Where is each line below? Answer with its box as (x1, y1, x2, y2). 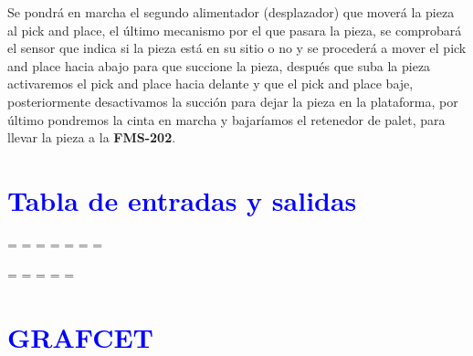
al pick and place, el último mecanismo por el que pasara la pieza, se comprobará (7, 20, 462, 39)
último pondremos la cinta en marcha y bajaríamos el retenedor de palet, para (7, 110, 446, 129)
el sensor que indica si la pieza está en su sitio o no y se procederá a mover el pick (7, 38, 467, 58)
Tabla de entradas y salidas (7, 181, 357, 218)
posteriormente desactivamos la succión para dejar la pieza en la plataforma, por (7, 91, 458, 110)
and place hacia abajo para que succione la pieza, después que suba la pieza (7, 56, 431, 75)
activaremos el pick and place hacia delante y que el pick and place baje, (7, 74, 414, 93)
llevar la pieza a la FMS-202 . (7, 128, 176, 147)
